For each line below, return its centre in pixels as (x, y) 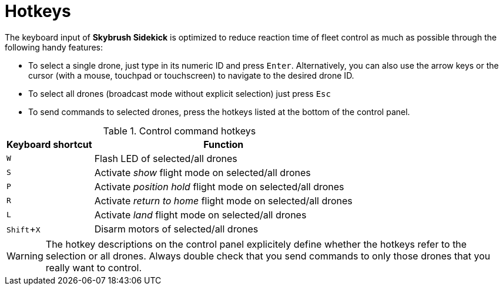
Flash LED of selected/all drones (166, 158)
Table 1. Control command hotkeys (180, 131)
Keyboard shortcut (49, 144)
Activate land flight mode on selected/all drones (200, 215)
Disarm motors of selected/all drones (176, 229)
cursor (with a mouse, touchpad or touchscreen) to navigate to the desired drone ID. (191, 75)
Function (224, 144)
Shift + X (24, 229)
